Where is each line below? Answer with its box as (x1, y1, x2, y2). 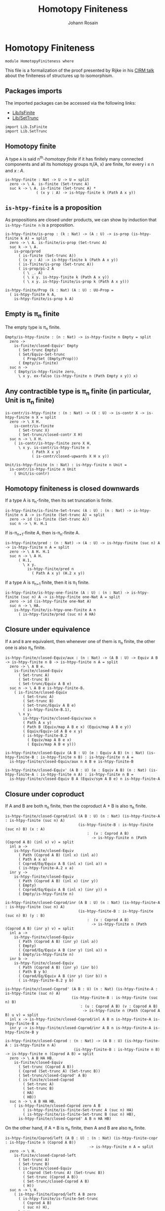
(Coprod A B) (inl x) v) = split (5, 840, 74, 845)
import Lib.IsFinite (5, 124, 48, 129)
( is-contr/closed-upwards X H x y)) (31, 453, 110, 459)
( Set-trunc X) (18, 428, 50, 433)
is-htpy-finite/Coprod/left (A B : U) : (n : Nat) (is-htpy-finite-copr (5, 1135, 158, 1140)
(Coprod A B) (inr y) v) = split (5, 926, 74, 931)
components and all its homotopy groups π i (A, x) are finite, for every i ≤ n (5, 161, 154, 168)
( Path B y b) (18, 969, 48, 974)
